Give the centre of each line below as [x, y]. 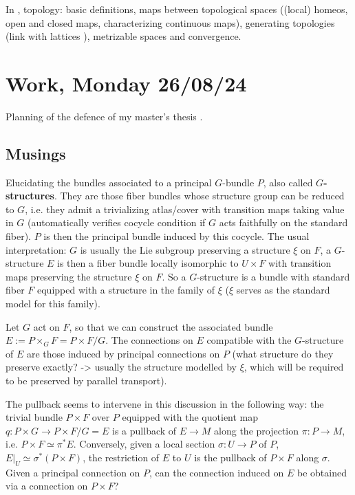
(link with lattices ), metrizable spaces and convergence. [123, 36]
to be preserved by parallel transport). [86, 381]
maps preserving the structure [69, 276]
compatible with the [249, 340]
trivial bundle [34, 417]
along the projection [257, 430]
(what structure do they [283, 353]
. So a [174, 276]
